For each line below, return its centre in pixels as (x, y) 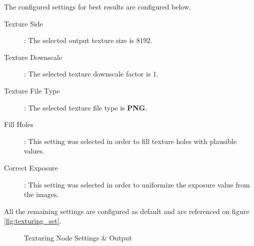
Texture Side (23, 23)
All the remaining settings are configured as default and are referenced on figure (127, 211)
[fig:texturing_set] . (33, 221)
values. (34, 151)
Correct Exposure (31, 167)
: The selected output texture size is (79, 40)
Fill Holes (19, 124)
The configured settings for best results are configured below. (97, 6)
